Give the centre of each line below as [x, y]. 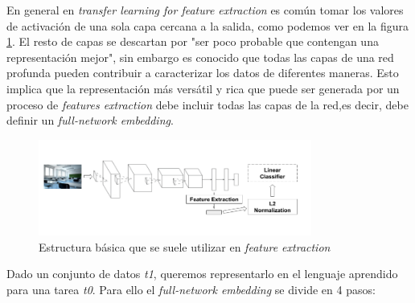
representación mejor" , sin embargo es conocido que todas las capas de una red [200, 57]
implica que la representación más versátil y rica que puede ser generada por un [203, 88]
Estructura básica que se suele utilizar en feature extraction [185, 246]
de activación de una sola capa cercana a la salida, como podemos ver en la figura [208, 25]
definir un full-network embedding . [90, 120]
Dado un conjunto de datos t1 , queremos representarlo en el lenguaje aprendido [202, 274]
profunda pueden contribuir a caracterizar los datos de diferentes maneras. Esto [203, 73]
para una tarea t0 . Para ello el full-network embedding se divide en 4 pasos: [191, 289]
